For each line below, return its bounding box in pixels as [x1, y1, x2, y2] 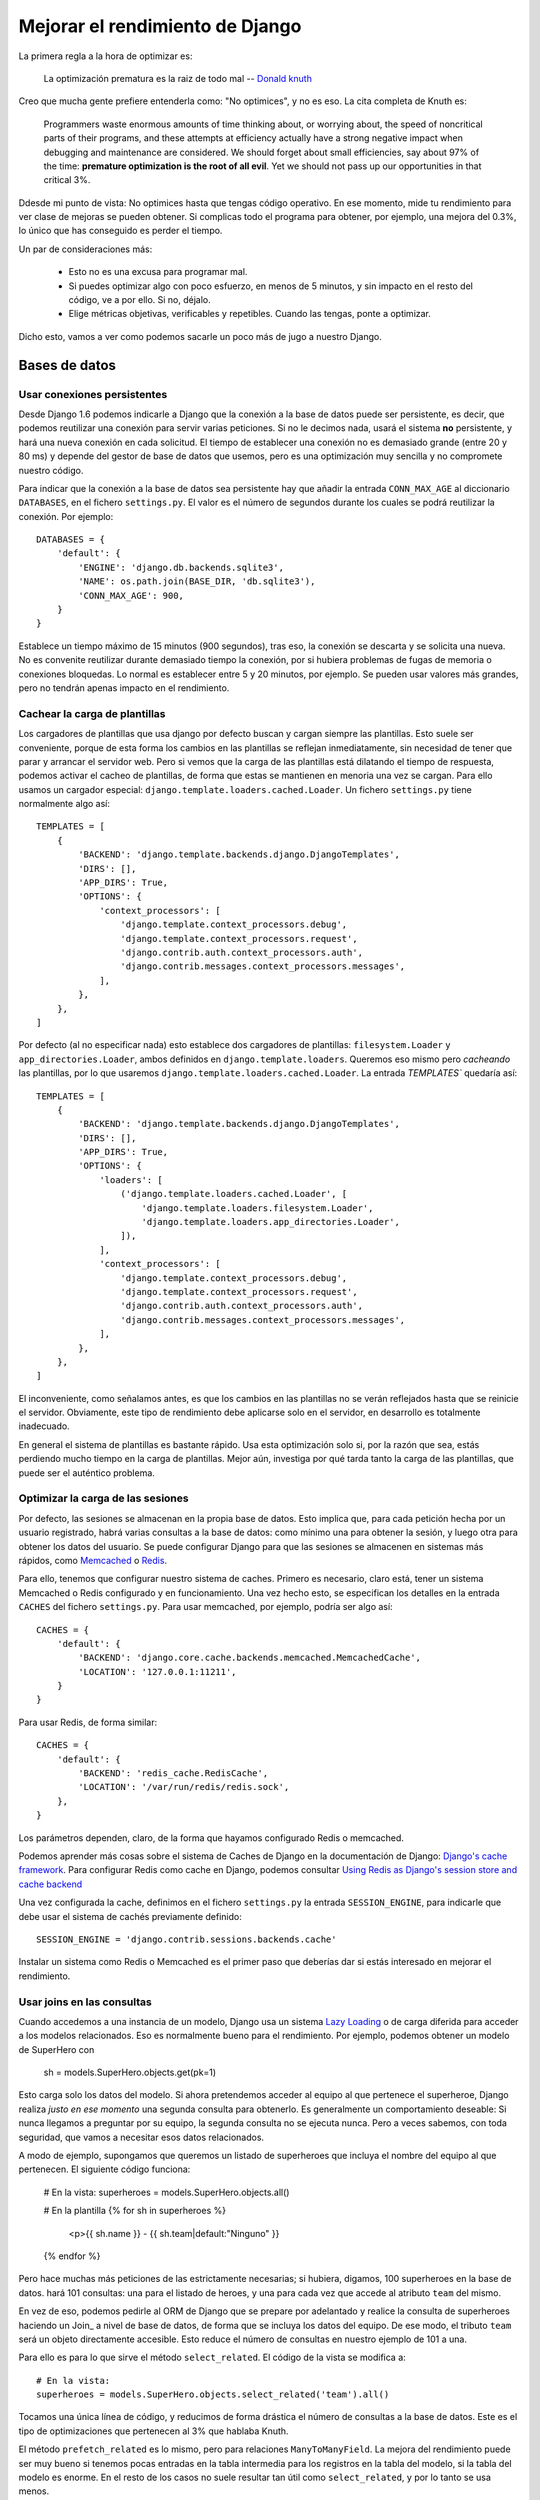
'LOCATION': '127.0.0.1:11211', [78, 1666, 237, 1677]
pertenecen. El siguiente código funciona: [18, 2163, 191, 2175]
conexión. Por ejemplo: [18, 510, 114, 522]
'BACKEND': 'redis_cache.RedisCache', [78, 1768, 269, 1779]
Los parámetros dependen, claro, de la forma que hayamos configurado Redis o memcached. [18, 1831, 405, 1844]
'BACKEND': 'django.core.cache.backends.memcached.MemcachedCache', [78, 1652, 422, 1664]
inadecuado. [18, 1420, 70, 1432]
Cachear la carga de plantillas [18, 706, 166, 720]
